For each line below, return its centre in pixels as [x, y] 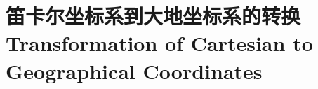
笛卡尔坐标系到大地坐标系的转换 [153, 16]
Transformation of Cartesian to [159, 43]
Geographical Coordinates [134, 70]
